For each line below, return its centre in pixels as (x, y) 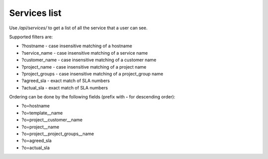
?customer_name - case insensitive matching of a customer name (89, 60)
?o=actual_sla (35, 148)
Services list (35, 13)
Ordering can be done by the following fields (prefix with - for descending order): (92, 97)
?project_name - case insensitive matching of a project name (84, 67)
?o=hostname (36, 106)
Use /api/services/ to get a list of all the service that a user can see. (78, 28)
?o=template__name (42, 113)
